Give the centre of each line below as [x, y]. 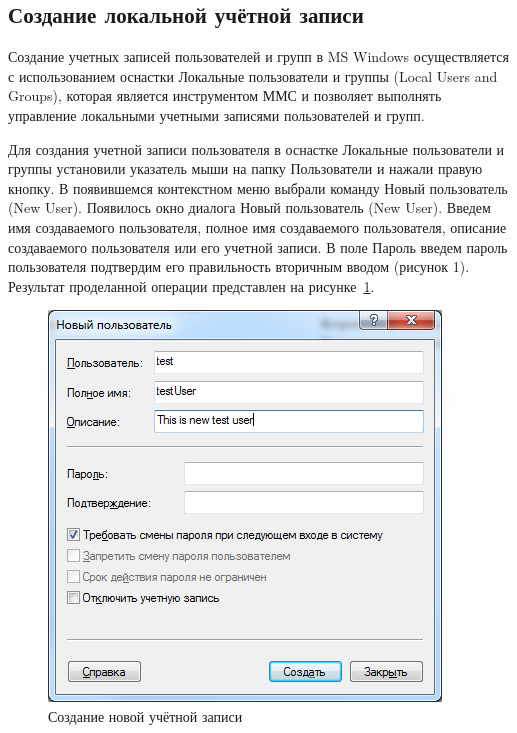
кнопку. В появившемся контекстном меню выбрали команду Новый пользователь [258, 187]
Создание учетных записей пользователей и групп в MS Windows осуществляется [258, 56]
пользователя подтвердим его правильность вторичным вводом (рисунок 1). [239, 266]
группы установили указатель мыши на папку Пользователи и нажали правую [245, 168]
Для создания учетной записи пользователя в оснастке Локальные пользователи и [256, 148]
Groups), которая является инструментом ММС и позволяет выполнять [225, 95]
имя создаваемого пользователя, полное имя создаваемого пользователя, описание [257, 226]
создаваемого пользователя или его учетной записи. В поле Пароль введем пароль [258, 246]
